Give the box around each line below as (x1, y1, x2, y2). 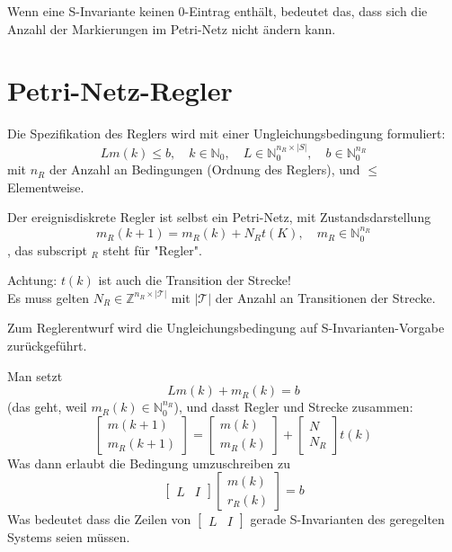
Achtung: (7, 271, 58, 289)
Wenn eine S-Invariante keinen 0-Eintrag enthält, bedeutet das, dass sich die (7, 2, 428, 20)
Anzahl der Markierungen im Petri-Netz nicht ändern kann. (7, 19, 336, 38)
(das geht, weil (7, 397, 87, 416)
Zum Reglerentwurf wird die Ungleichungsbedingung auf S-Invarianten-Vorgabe (7, 318, 445, 337)
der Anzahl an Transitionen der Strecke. (215, 288, 436, 307)
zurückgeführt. (7, 335, 87, 354)
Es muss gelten (7, 288, 90, 307)
